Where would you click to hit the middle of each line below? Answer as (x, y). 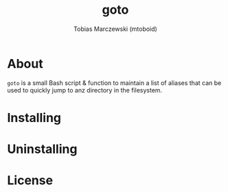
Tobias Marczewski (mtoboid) (115, 29)
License (30, 181)
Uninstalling (42, 149)
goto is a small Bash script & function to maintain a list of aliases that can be (114, 83)
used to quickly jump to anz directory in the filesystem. (85, 90)
